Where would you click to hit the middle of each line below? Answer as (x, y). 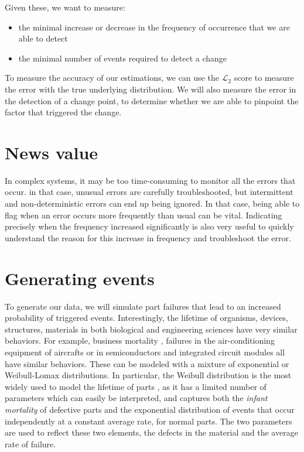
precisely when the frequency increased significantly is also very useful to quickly (149, 226)
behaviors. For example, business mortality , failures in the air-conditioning (140, 340)
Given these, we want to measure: (65, 7)
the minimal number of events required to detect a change (123, 58)
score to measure (264, 78)
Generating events (80, 278)
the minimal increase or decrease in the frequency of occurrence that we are (154, 27)
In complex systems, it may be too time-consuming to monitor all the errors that (150, 180)
